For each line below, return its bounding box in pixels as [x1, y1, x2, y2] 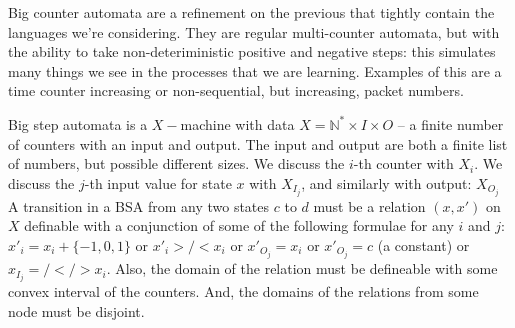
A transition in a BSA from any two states [8, 195, 270, 216]
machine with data [180, 113, 295, 134]
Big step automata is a [8, 113, 148, 134]
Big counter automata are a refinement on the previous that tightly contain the [8, 2, 495, 22]
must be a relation [313, 195, 426, 216]
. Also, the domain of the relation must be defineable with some [106, 258, 498, 279]
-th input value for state [84, 172, 232, 193]
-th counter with [353, 153, 454, 174]
